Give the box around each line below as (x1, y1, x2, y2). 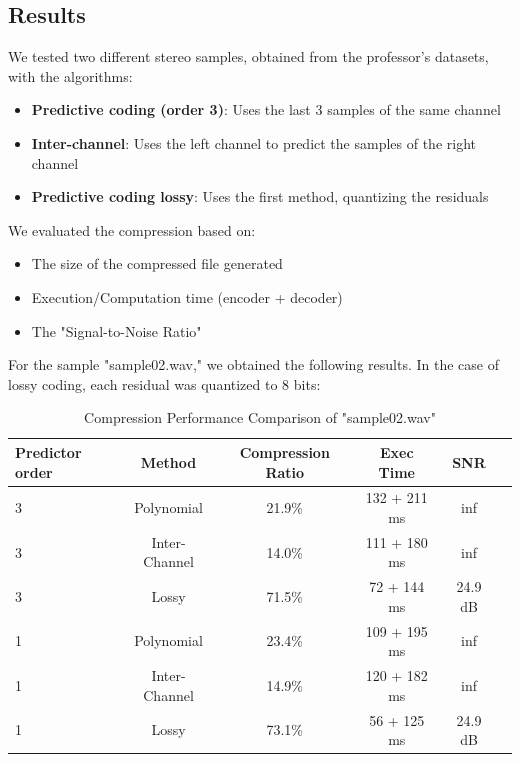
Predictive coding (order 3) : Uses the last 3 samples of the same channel (31, 99, 501, 120)
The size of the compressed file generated (31, 253, 283, 274)
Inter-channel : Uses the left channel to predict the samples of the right (31, 132, 476, 153)
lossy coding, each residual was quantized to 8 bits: (8, 373, 321, 394)
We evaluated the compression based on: (8, 219, 256, 240)
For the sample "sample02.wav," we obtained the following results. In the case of (8, 354, 499, 375)
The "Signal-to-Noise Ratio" (31, 320, 202, 341)
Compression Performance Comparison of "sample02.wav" (84, 407, 436, 428)
